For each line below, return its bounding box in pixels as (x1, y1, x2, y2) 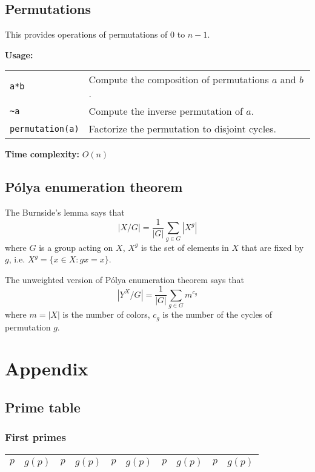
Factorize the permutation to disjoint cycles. (88, 121, 276, 136)
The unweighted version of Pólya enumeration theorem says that (5, 273, 244, 286)
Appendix (5, 356, 88, 381)
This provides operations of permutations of (5, 28, 168, 41)
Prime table (5, 397, 81, 416)
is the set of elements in (141, 241, 229, 253)
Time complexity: (5, 148, 79, 160)
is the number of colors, (62, 308, 150, 321)
